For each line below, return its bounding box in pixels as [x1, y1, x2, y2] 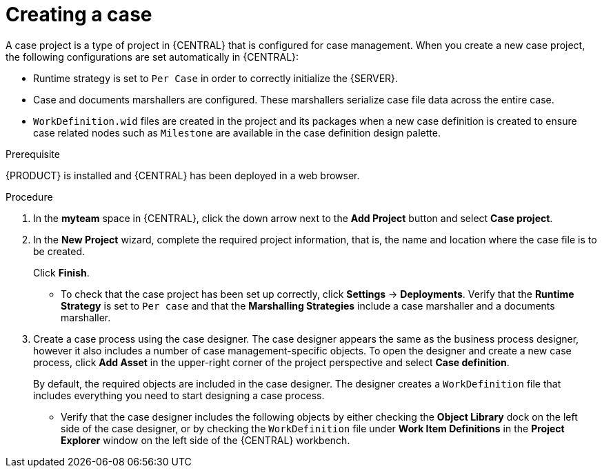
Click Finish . [33, 266, 90, 279]
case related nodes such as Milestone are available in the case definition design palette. [33, 126, 441, 139]
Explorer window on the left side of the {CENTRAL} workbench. [61, 434, 350, 446]
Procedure [6, 190, 53, 203]
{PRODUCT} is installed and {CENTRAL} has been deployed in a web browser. [6, 169, 360, 181]
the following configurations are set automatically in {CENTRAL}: [6, 50, 299, 63]
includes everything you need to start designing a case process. [33, 389, 325, 401]
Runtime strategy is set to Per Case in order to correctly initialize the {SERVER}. [33, 72, 399, 84]
